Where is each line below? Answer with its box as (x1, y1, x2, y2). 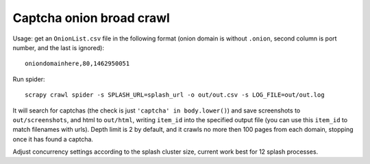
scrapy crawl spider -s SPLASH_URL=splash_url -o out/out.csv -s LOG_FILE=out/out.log (25, 91, 325, 99)
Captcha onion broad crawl (12, 10, 171, 25)
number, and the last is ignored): (12, 43, 104, 51)
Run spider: (12, 75, 45, 83)
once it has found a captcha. (12, 134, 94, 143)
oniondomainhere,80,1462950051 (25, 60, 130, 68)
